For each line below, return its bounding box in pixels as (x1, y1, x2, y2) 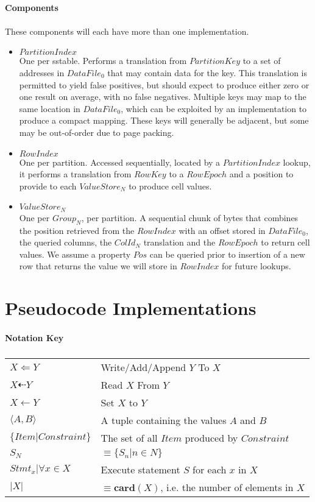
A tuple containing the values (101, 412, 227, 427)
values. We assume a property (19, 247, 131, 260)
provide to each (19, 179, 77, 192)
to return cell (261, 236, 310, 249)
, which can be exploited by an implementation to (121, 102, 307, 115)
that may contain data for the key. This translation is (107, 66, 308, 79)
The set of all (101, 430, 158, 445)
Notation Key (5, 331, 64, 344)
